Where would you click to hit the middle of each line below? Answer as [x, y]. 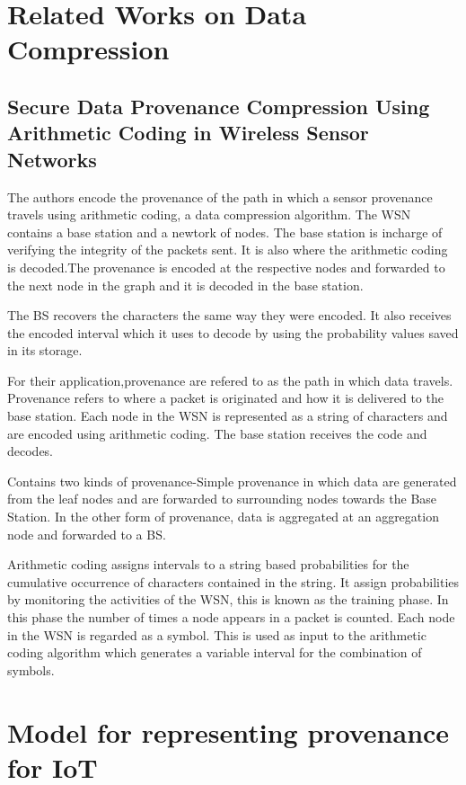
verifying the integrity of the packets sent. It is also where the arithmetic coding [228, 250]
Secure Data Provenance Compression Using [219, 106]
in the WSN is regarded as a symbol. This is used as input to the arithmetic [217, 634]
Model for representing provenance [229, 731]
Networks [52, 159]
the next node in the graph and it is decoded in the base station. [185, 285]
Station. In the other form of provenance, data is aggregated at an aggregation [223, 517]
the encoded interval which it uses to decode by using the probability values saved [233, 332]
